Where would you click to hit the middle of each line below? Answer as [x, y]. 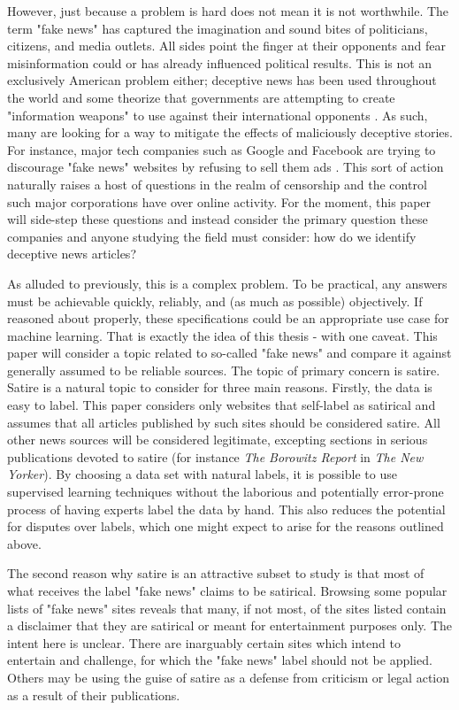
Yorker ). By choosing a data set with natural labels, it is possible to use [202, 474]
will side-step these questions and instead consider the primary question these [218, 219]
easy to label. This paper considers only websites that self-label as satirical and [222, 405]
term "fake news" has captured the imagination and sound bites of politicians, [218, 28]
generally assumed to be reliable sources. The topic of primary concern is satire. [224, 370]
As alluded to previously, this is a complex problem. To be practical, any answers [227, 283]
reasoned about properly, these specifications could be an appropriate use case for [228, 318]
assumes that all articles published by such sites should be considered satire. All [224, 422]
